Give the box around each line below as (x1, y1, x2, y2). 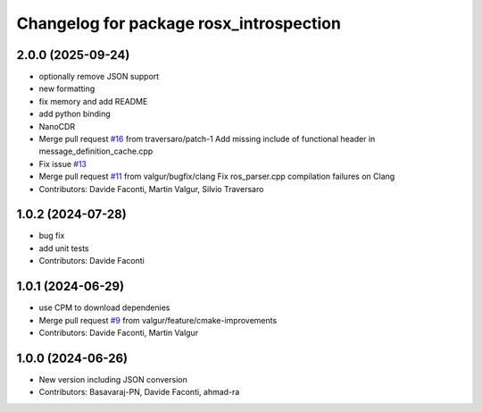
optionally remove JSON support (38, 71, 160, 82)
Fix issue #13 (38, 158, 87, 169)
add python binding (38, 108, 111, 120)
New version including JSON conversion (38, 374, 187, 384)
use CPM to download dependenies (38, 302, 170, 313)
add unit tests (38, 242, 89, 254)
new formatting (38, 83, 96, 94)
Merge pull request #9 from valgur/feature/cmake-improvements (38, 315, 278, 325)
